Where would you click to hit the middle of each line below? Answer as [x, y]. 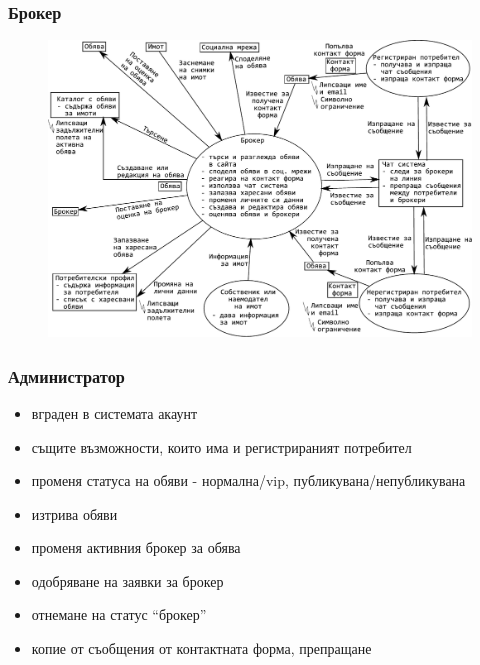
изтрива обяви [74, 513]
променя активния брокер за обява [136, 547]
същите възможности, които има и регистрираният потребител [221, 446]
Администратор [66, 375]
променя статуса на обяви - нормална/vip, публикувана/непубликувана [248, 480]
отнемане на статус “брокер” [119, 614]
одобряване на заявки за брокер [127, 580]
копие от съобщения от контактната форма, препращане [201, 648]
